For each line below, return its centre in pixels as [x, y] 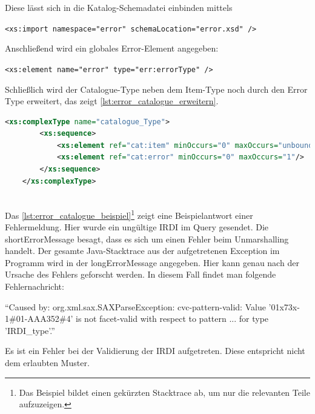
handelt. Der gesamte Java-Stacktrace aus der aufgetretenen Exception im [142, 251]
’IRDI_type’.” [30, 330]
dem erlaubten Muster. [47, 363]
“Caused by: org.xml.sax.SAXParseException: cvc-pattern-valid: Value [135, 306]
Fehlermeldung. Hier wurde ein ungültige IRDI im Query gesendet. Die [137, 227]
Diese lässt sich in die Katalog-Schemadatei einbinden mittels [119, 7]
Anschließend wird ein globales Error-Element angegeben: [112, 48]
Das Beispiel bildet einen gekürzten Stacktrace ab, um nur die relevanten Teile [164, 392]
